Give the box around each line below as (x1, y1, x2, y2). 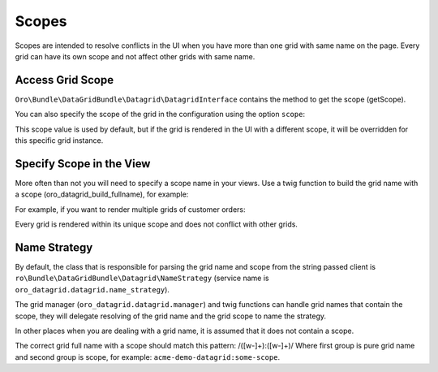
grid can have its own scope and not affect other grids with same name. (15, 51, 255, 61)
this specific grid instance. (15, 136, 104, 145)
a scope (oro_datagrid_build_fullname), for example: (15, 189, 189, 199)
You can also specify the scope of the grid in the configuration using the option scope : (15, 110, 306, 119)
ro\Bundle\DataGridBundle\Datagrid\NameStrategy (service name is (15, 273, 269, 283)
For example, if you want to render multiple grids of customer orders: (15, 204, 247, 214)
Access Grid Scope (15, 73, 114, 87)
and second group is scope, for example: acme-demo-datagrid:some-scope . (15, 352, 280, 361)
